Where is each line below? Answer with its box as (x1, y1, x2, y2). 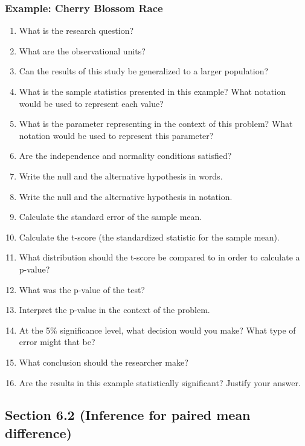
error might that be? (19, 335, 95, 348)
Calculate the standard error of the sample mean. (19, 210, 202, 223)
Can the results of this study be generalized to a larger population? (19, 65, 269, 77)
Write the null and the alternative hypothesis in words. (19, 169, 223, 182)
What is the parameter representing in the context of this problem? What (19, 117, 293, 130)
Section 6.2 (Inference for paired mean (5, 406, 251, 424)
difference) (5, 423, 72, 442)
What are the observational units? (19, 44, 146, 57)
